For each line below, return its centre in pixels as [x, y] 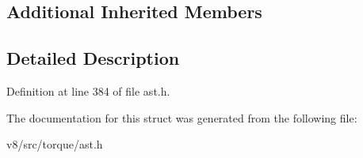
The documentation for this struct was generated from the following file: [182, 117]
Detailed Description [93, 58]
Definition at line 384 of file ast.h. [88, 90]
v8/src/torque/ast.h [55, 144]
